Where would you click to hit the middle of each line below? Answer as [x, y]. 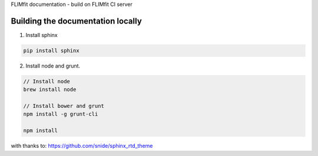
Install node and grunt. [53, 66]
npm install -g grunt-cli [61, 114]
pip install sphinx [51, 50]
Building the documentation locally [77, 21]
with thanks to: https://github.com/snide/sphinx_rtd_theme [82, 146]
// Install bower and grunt [64, 106]
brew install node [50, 90]
